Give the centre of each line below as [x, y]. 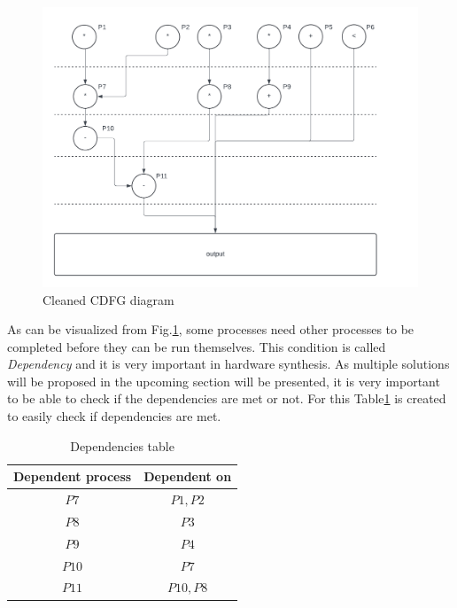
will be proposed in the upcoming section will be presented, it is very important [224, 381]
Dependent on [188, 476]
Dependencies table [122, 445]
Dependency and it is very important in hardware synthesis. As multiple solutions [228, 364]
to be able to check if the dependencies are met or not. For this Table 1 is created [227, 398]
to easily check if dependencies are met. [114, 416]
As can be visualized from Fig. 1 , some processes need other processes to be [211, 329]
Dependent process [73, 476]
